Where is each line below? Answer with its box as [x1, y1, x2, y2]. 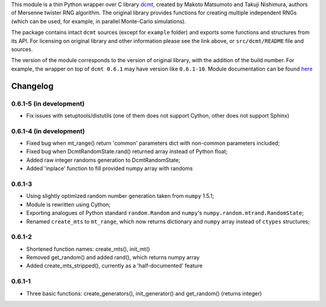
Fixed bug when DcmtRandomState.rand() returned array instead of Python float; [26, 148, 228, 155]
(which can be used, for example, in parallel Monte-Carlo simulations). [11, 17, 187, 25]
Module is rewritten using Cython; [26, 201, 111, 208]
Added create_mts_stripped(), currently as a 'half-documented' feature [26, 262, 203, 270]
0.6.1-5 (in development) [11, 100, 85, 108]
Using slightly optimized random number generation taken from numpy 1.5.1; [26, 192, 214, 200]
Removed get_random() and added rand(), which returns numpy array [26, 254, 200, 261]
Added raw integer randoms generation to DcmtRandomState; [26, 156, 181, 163]
